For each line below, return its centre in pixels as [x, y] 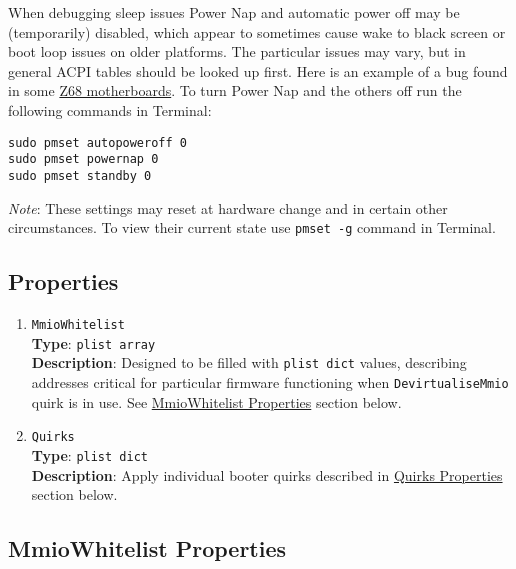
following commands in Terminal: [110, 109]
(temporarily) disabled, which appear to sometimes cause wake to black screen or [257, 31]
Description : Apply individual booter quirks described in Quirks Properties [267, 474]
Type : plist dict [89, 454]
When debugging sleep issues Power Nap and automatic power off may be [234, 12]
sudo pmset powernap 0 [83, 159]
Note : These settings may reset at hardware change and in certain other [228, 207]
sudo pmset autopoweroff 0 [97, 142]
